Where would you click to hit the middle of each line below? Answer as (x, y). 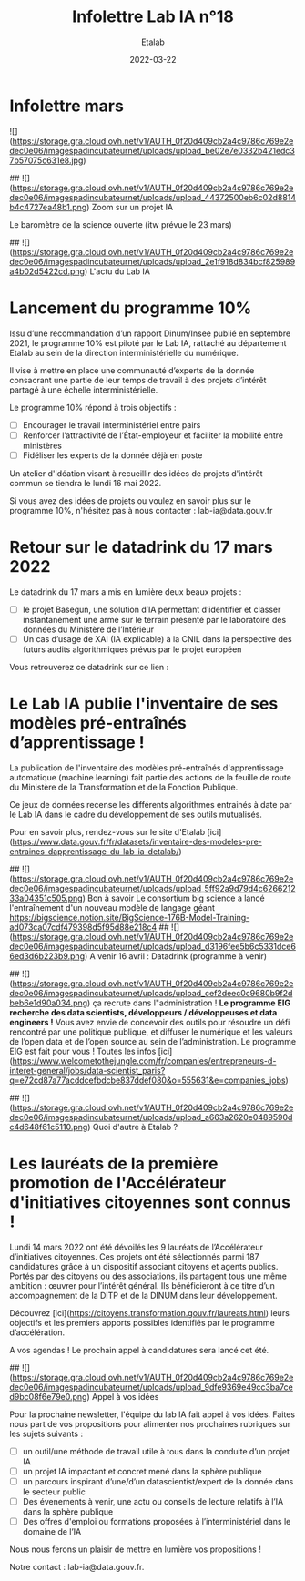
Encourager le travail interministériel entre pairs (112, 424)
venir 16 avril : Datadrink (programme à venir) (182, 956)
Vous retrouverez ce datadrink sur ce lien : (89, 667)
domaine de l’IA (52, 1532)
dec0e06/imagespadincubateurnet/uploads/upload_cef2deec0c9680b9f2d (151, 993)
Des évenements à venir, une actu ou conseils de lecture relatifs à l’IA (153, 1501)
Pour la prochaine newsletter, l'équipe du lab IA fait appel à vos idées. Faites (152, 1414)
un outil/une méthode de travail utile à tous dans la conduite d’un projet (156, 1451)
